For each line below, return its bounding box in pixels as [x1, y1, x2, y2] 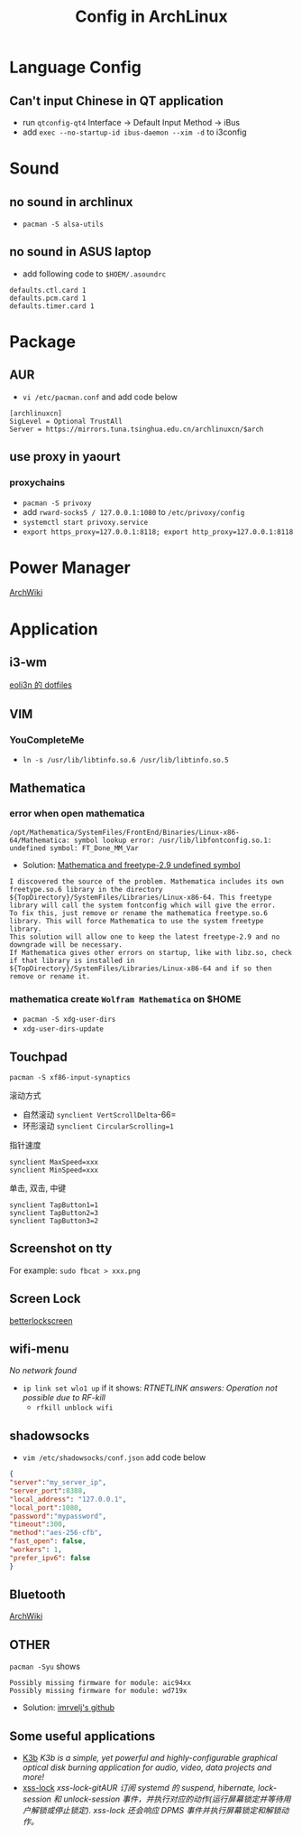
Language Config [9, 57, 142, 78]
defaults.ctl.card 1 [9, 286, 87, 295]
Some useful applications [9, 1728, 156, 1744]
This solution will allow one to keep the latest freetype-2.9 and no [9, 932, 280, 941]
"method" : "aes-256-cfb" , [9, 1529, 103, 1538]
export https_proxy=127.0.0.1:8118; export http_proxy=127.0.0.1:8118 [22, 527, 294, 537]
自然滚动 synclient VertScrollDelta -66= [22, 1109, 177, 1119]
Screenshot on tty [9, 1240, 113, 1257]
